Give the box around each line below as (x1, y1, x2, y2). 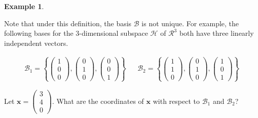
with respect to (153, 95, 200, 106)
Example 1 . (4, 1, 44, 11)
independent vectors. (4, 37, 68, 48)
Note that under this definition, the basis (4, 18, 132, 28)
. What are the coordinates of (52, 95, 144, 106)
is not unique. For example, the (141, 18, 239, 28)
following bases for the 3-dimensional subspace (4, 28, 148, 38)
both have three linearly (179, 28, 254, 38)
